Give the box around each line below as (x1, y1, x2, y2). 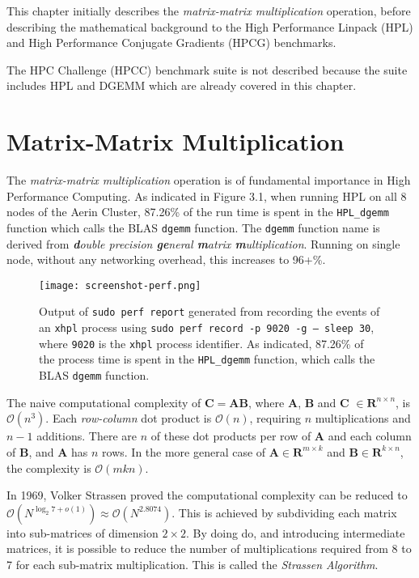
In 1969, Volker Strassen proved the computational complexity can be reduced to (6, 487, 408, 504)
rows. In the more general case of (102, 443, 266, 460)
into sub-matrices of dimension (6, 524, 159, 541)
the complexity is (6, 459, 91, 476)
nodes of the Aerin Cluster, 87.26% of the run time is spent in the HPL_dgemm (6, 203, 389, 220)
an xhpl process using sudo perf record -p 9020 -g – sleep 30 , (39, 319, 375, 336)
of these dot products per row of (150, 427, 311, 444)
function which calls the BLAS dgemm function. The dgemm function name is (6, 219, 380, 236)
